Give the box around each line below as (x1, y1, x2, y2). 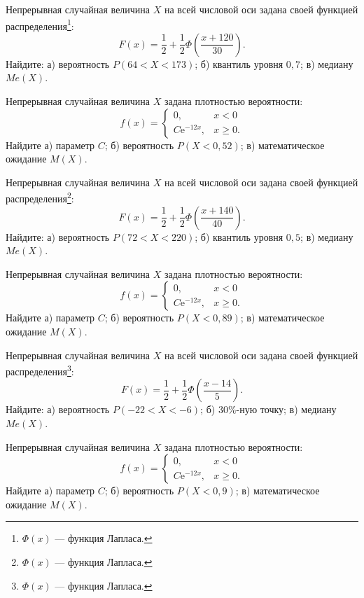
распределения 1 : (6, 16, 74, 33)
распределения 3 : (6, 362, 74, 378)
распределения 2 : (6, 189, 74, 206)
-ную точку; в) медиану (236, 402, 337, 417)
